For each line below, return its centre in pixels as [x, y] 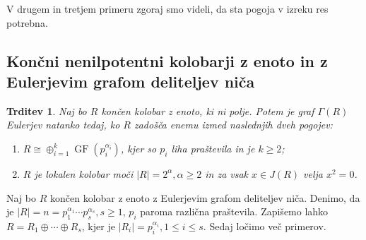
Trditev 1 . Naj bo [47, 110]
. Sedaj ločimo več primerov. [265, 226]
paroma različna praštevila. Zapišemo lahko [234, 211]
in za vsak [227, 173]
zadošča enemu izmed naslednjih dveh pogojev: [233, 125]
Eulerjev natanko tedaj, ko [63, 125]
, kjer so [138, 148]
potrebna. [27, 22]
